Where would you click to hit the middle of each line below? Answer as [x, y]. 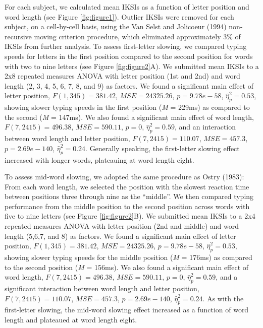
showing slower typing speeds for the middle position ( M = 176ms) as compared [128, 257]
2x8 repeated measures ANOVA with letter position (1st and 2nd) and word [122, 76]
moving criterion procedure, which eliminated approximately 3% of [137, 36]
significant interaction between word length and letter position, [102, 288]
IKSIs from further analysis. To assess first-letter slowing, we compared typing [126, 46]
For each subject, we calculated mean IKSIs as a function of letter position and [127, 7]
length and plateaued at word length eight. [71, 320]
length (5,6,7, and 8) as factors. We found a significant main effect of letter [120, 236]
